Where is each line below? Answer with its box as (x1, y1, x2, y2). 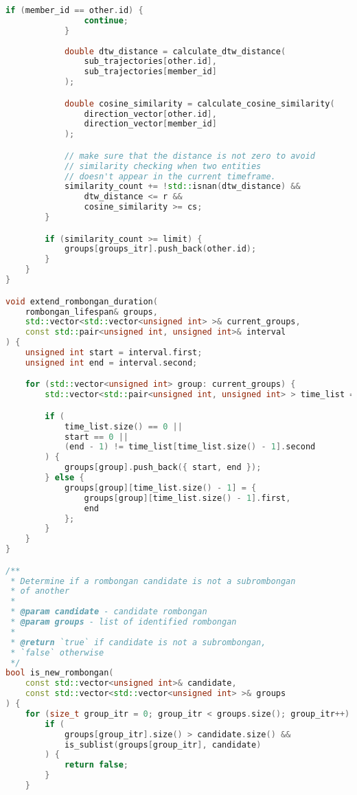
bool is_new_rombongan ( (5, 668, 114, 678)
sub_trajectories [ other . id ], (84, 56, 217, 67)
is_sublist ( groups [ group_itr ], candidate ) (64, 739, 262, 750)
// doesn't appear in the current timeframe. (64, 171, 276, 181)
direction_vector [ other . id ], (84, 109, 217, 119)
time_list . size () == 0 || (64, 421, 183, 432)
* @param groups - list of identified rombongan (10, 617, 237, 627)
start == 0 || (64, 432, 129, 442)
